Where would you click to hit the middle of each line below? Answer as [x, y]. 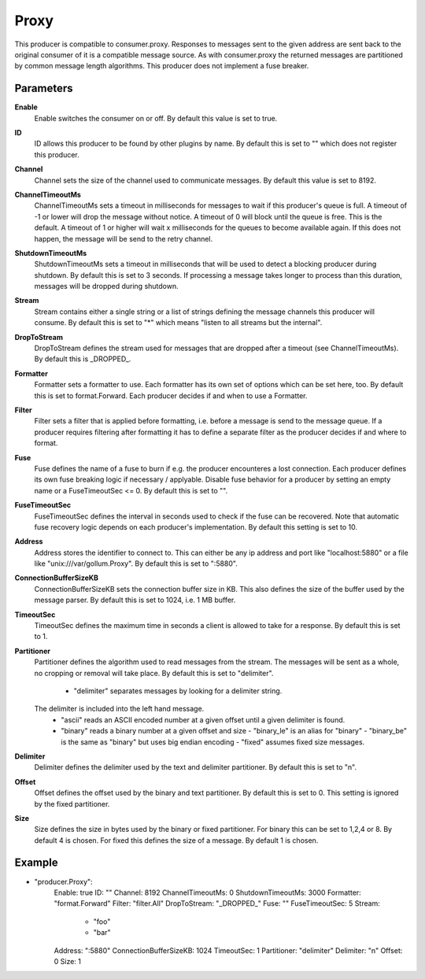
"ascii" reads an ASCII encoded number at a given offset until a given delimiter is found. [203, 719]
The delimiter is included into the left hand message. [119, 709]
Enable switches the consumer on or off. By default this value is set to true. [156, 118]
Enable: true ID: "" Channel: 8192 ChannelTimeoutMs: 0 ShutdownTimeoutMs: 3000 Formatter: [207, 892]
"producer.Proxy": [64, 881]
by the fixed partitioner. [72, 804]
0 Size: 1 [68, 961]
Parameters [44, 89]
